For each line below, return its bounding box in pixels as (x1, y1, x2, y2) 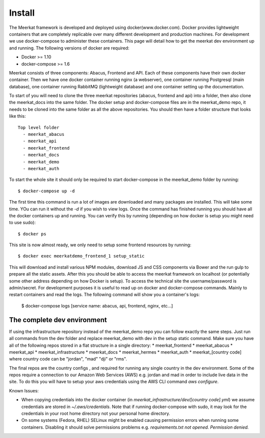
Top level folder (18, 125, 59, 130)
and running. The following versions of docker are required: (9, 45, 130, 51)
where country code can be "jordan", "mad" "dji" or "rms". (9, 356, 127, 362)
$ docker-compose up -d (18, 188, 75, 194)
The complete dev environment (9, 315, 107, 324)
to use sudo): (9, 220, 36, 226)
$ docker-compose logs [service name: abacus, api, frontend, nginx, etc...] (21, 303, 173, 309)
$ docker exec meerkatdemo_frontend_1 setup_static (18, 253, 145, 259)
